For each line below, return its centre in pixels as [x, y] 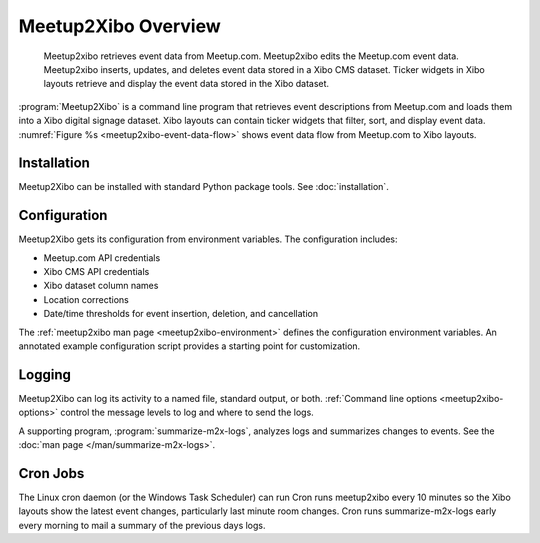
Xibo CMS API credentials [96, 272]
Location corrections [86, 299]
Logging [45, 374]
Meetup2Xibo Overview [119, 26]
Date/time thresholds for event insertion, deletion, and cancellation [181, 314]
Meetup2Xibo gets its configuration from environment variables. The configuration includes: [208, 239]
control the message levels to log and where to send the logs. [187, 412]
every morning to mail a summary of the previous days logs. [142, 525]
